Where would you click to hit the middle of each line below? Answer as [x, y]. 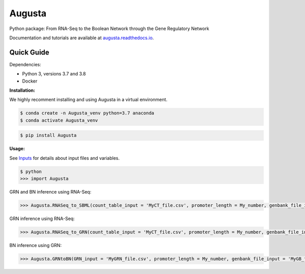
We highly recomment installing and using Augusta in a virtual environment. [88, 100]
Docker [30, 81]
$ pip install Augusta [48, 135]
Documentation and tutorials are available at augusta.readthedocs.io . [82, 38]
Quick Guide [29, 52]
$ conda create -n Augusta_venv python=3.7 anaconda [87, 113]
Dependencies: [25, 64]
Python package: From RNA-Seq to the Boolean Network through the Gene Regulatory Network [109, 29]
